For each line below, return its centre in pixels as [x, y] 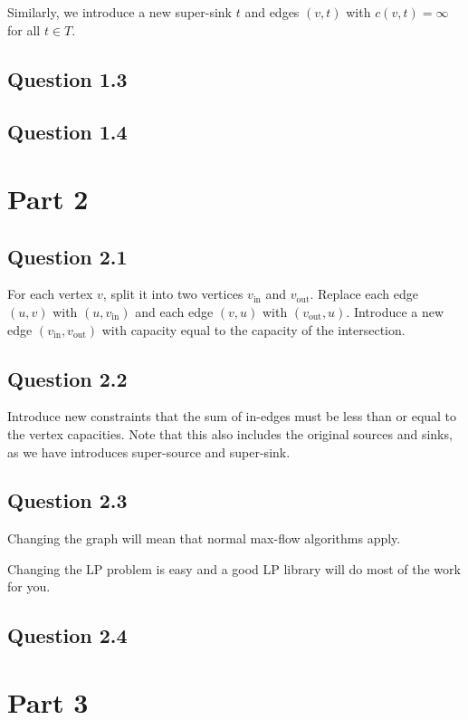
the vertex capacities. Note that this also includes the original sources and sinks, [230, 433]
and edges [272, 12]
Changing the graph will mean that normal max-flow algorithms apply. [204, 538]
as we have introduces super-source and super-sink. [149, 451]
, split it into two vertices [173, 294]
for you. [29, 586]
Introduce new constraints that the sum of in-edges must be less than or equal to [232, 416]
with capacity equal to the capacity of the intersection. [253, 329]
